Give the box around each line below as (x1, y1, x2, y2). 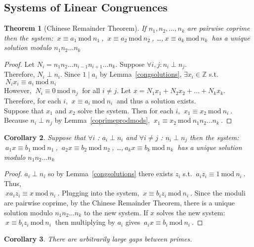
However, (4, 85, 32, 96)
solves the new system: (156, 207, 225, 217)
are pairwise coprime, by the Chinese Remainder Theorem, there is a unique (4, 198, 235, 207)
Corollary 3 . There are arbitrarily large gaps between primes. (4, 233, 192, 244)
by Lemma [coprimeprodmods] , (54, 115, 150, 125)
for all (82, 85, 100, 96)
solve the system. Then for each (78, 105, 173, 115)
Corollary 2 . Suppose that (4, 132, 86, 142)
